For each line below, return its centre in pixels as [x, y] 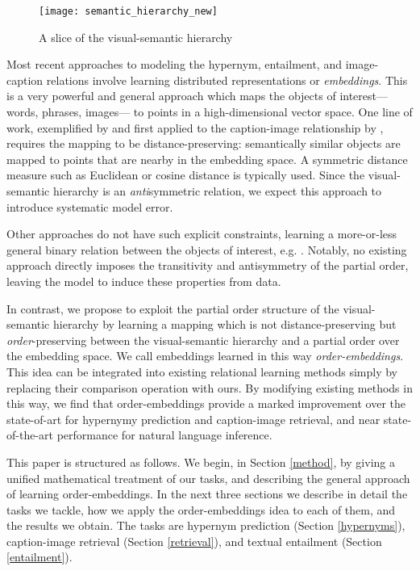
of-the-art [30, 435]
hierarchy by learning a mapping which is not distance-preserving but [225, 324]
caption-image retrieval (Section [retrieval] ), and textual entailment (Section [194, 541]
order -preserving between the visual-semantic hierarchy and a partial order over [203, 340]
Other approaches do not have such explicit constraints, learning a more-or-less [202, 234]
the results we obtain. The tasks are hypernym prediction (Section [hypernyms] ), [206, 525]
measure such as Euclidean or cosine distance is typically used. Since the [186, 175]
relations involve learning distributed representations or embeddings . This [227, 80]
